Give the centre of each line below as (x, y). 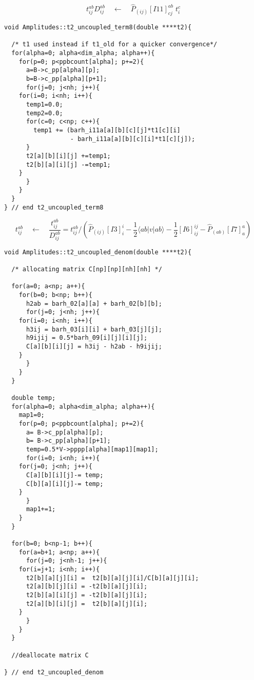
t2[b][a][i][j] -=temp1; (68, 164)
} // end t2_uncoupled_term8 (54, 207)
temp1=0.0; (44, 104)
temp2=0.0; (44, 113)
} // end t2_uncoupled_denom (54, 672)
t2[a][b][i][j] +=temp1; (68, 156)
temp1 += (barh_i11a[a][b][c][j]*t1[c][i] (107, 130)
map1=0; (32, 415)
